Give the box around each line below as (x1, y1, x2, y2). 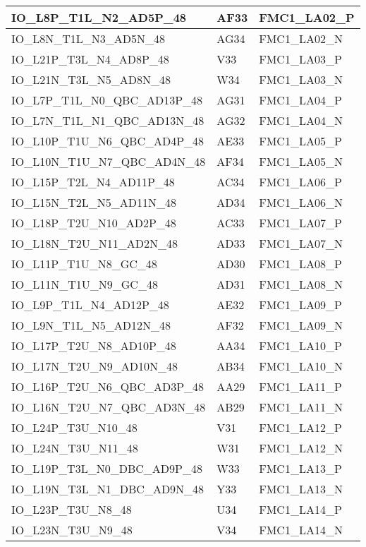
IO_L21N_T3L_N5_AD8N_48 (11, 71, 171, 88)
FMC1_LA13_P (259, 460, 342, 476)
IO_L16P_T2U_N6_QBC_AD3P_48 (11, 378, 205, 395)
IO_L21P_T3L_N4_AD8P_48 (11, 51, 169, 67)
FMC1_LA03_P (259, 51, 342, 67)
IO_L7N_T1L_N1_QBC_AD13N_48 (11, 112, 205, 128)
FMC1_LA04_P (259, 92, 342, 108)
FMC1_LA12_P (259, 419, 342, 435)
